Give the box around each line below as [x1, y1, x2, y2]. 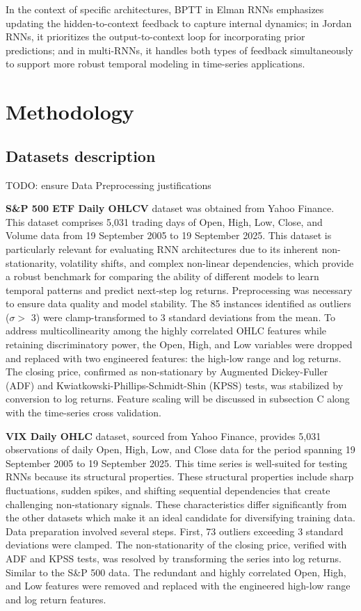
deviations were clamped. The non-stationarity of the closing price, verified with [6, 537, 347, 552]
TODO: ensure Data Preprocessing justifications [6, 177, 211, 192]
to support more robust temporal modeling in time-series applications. [6, 56, 305, 71]
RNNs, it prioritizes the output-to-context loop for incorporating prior [6, 29, 305, 44]
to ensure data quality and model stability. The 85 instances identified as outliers [6, 296, 351, 311]
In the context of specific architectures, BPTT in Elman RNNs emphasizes [6, 2, 324, 16]
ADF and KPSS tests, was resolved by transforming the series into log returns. [6, 551, 342, 565]
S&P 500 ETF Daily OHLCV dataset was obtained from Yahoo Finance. [6, 201, 335, 215]
